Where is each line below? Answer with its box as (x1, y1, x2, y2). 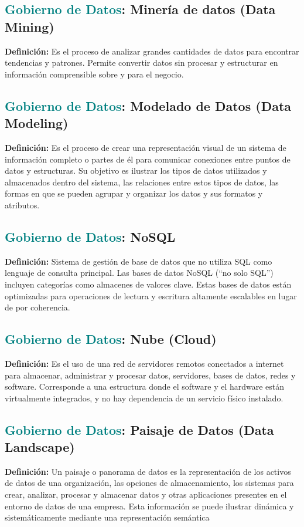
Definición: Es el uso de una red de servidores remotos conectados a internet (5, 357, 284, 369)
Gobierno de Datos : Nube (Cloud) (5, 330, 217, 348)
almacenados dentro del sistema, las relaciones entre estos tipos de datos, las (5, 175, 279, 188)
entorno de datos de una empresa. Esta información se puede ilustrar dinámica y (5, 499, 294, 512)
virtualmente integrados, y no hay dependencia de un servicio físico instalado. (5, 391, 283, 404)
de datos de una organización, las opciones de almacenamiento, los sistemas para (5, 477, 294, 489)
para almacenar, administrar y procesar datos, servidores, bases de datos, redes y (5, 369, 296, 381)
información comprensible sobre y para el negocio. (5, 67, 184, 80)
